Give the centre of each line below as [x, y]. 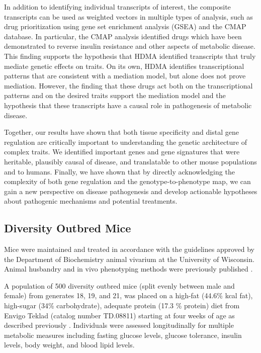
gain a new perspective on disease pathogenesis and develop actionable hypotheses [131, 191]
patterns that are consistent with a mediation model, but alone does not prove [125, 76]
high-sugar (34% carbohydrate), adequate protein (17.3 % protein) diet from [122, 305]
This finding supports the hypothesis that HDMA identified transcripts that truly [130, 56]
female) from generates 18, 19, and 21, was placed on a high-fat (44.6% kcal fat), [128, 295]
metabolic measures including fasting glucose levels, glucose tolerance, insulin [123, 335]
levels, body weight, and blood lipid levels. [69, 345]
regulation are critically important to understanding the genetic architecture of [125, 142]
